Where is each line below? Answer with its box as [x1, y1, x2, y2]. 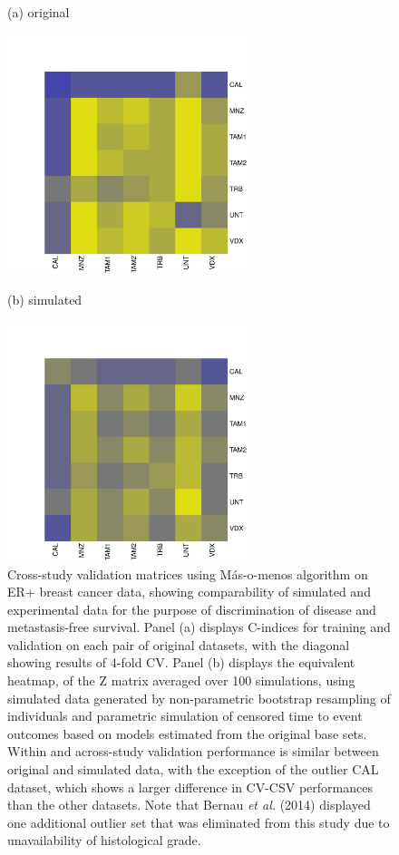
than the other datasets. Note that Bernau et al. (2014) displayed [7, 795, 371, 814]
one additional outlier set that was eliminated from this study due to [7, 812, 390, 831]
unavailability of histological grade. [7, 831, 201, 850]
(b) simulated [7, 289, 83, 308]
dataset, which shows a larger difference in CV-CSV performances [7, 777, 373, 796]
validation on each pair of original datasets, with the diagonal [7, 635, 350, 654]
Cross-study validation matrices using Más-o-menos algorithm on [7, 564, 368, 583]
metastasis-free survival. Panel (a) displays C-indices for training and [7, 617, 391, 636]
